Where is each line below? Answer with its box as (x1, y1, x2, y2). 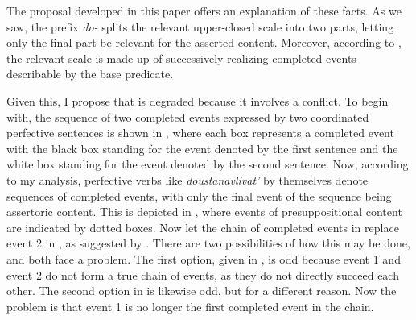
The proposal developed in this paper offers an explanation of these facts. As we (6, 2, 402, 19)
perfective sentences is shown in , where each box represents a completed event (6, 124, 394, 141)
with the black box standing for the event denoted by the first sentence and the (6, 139, 398, 156)
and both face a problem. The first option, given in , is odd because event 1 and (6, 250, 401, 267)
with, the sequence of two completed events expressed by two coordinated (6, 108, 369, 125)
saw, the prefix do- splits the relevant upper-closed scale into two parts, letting (6, 18, 394, 35)
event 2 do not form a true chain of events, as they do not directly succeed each (6, 266, 399, 283)
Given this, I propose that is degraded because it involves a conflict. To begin (6, 92, 389, 109)
